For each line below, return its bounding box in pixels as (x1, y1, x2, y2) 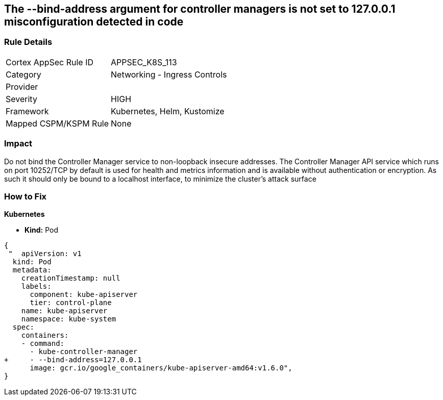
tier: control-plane (30, 298, 112, 307)
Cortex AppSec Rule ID (6, 57, 94, 67)
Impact (4, 138, 33, 149)
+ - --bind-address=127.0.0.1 (4, 356, 142, 364)
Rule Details (4, 37, 53, 47)
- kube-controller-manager (30, 347, 138, 356)
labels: (21, 282, 52, 291)
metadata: (12, 266, 52, 274)
